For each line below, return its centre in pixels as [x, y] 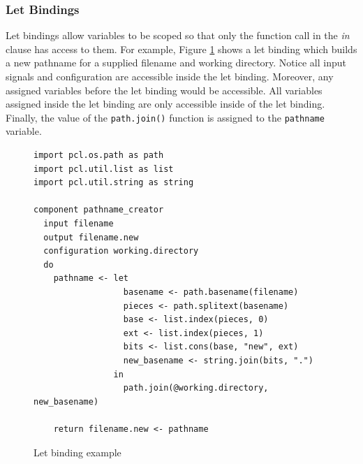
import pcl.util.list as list [104, 169]
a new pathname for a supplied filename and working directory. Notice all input [176, 63]
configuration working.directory [121, 251]
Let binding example [77, 452]
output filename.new [91, 237]
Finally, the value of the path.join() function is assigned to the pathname [165, 117]
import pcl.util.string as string [114, 183]
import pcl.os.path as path [99, 155]
